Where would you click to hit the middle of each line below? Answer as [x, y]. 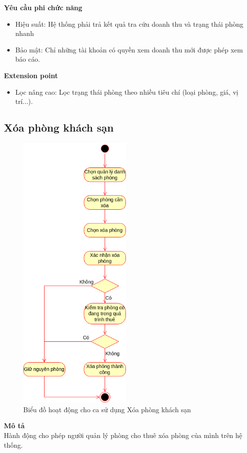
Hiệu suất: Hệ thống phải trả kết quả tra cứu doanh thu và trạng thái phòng [129, 24]
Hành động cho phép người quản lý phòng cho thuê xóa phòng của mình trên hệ [123, 435]
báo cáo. [28, 59]
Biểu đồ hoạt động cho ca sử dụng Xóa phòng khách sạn [107, 409]
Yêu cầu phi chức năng [43, 7]
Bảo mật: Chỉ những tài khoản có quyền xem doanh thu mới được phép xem [129, 49]
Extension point [31, 75]
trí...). [24, 101]
